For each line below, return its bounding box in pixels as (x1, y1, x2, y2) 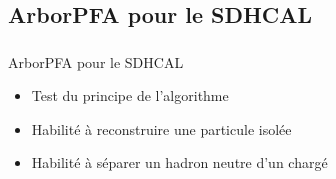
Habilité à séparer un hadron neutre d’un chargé (31, 152, 328, 173)
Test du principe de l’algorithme (31, 85, 229, 106)
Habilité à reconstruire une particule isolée (31, 118, 292, 139)
